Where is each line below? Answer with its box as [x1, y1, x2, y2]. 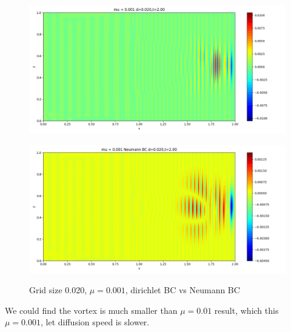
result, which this [214, 304, 279, 316]
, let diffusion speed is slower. [41, 316, 150, 328]
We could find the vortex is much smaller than [5, 304, 178, 316]
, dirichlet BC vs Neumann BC [125, 284, 240, 296]
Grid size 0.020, [29, 284, 87, 296]
